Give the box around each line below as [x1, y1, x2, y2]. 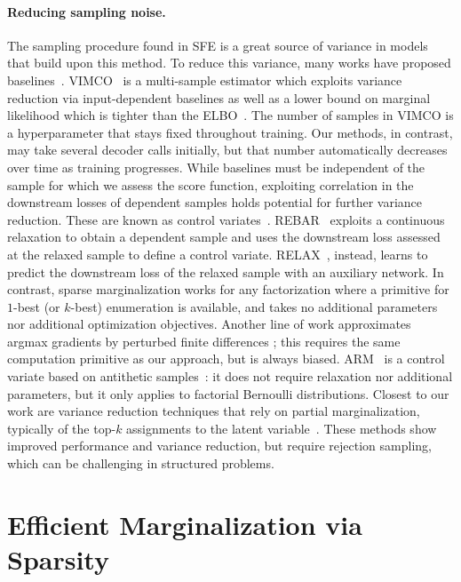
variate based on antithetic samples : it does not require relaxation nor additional [7, 367, 453, 386]
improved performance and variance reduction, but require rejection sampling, [7, 436, 432, 455]
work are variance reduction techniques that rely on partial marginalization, [7, 402, 420, 420]
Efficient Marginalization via [7, 506, 362, 542]
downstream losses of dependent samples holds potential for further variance [7, 193, 423, 211]
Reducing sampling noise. [7, 2, 166, 20]
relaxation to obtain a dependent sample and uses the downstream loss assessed [7, 227, 441, 246]
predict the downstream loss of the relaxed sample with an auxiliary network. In [7, 262, 444, 281]
